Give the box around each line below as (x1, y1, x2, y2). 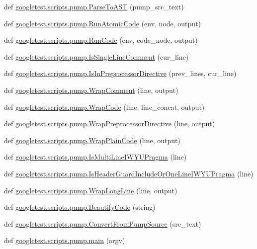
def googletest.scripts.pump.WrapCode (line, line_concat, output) (4, 101, 205, 112)
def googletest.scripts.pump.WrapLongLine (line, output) (4, 185, 177, 195)
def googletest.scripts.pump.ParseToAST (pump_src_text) (4, 1, 184, 11)
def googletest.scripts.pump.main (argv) (4, 235, 125, 246)
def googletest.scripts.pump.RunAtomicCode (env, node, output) (4, 18, 201, 28)
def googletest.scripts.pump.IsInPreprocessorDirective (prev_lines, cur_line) (4, 68, 237, 79)
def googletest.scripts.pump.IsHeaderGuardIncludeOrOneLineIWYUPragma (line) (4, 168, 254, 178)
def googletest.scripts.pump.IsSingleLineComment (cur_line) (4, 51, 189, 62)
